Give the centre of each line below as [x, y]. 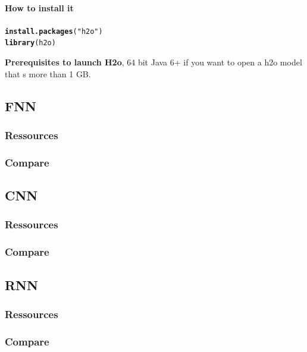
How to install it [39, 7]
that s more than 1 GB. [48, 73]
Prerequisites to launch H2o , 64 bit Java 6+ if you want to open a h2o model [153, 62]
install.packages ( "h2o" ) [54, 31]
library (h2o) [30, 43]
